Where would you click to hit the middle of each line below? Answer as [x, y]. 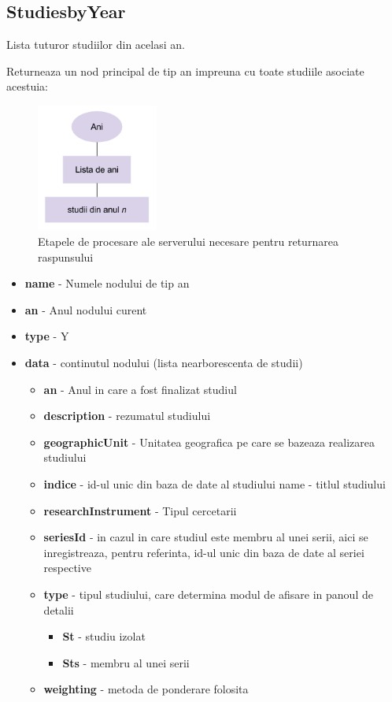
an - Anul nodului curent [86, 309]
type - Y [47, 336]
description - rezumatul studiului [127, 416]
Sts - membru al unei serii [126, 662]
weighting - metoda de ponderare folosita [146, 689]
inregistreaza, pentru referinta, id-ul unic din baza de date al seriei [204, 552]
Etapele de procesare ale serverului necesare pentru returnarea [188, 241]
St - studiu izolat [104, 636]
